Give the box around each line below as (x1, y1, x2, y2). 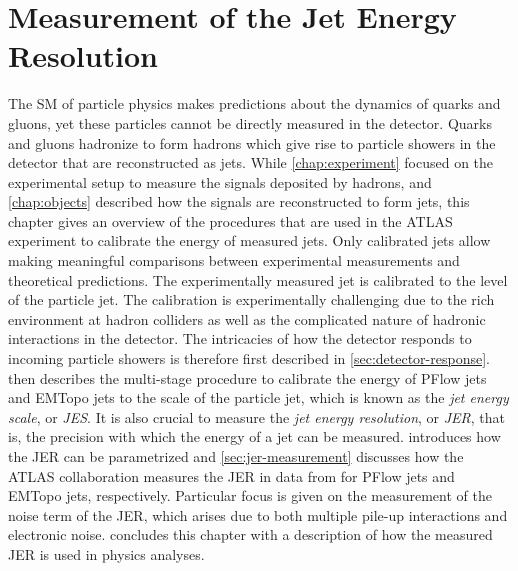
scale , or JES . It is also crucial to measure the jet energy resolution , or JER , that (8, 406, 506, 427)
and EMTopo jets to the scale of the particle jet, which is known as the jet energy (8, 387, 509, 408)
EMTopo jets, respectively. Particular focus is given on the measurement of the (8, 485, 492, 506)
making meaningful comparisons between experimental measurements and (8, 250, 460, 271)
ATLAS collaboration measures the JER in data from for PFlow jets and (8, 465, 455, 486)
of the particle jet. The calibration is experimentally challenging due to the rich (8, 289, 495, 310)
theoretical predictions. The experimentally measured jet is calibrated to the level (8, 269, 508, 290)
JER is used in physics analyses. (8, 543, 205, 564)
